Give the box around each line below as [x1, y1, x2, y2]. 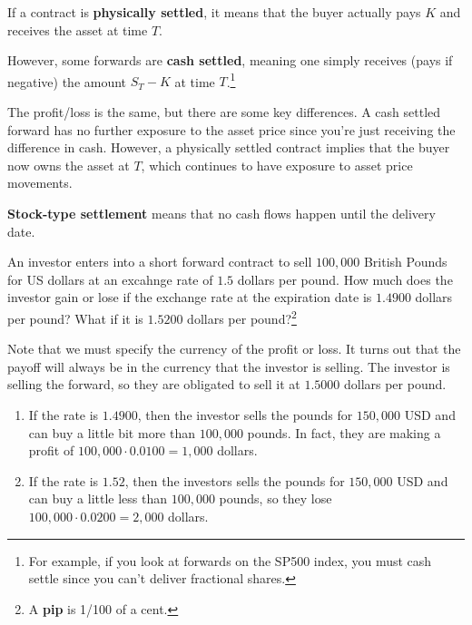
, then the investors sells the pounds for [124, 471, 345, 490]
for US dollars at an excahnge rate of [7, 269, 213, 288]
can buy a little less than [28, 489, 168, 508]
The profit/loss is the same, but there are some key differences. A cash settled [7, 103, 441, 122]
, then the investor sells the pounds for [137, 405, 353, 424]
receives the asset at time [7, 20, 148, 39]
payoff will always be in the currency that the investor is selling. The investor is [7, 356, 450, 376]
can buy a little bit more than [28, 423, 196, 442]
